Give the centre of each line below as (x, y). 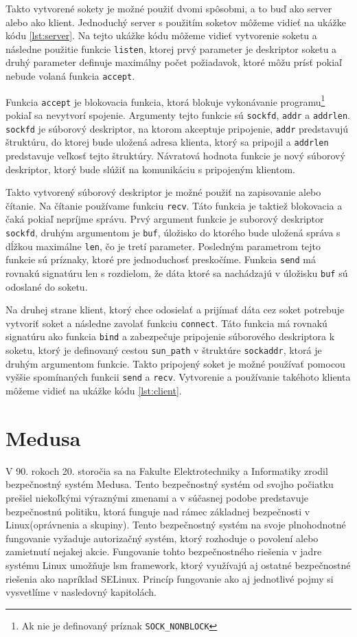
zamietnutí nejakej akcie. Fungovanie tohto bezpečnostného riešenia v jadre (164, 551)
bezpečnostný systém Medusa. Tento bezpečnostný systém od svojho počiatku (170, 484)
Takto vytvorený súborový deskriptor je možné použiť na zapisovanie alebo (163, 192)
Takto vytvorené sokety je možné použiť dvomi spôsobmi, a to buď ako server (169, 8)
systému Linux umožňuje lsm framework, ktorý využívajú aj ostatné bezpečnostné (178, 565)
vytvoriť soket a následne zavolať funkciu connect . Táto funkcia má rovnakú (166, 323)
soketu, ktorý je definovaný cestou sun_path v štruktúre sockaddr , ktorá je (164, 350)
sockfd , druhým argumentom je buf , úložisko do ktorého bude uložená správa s (173, 232)
